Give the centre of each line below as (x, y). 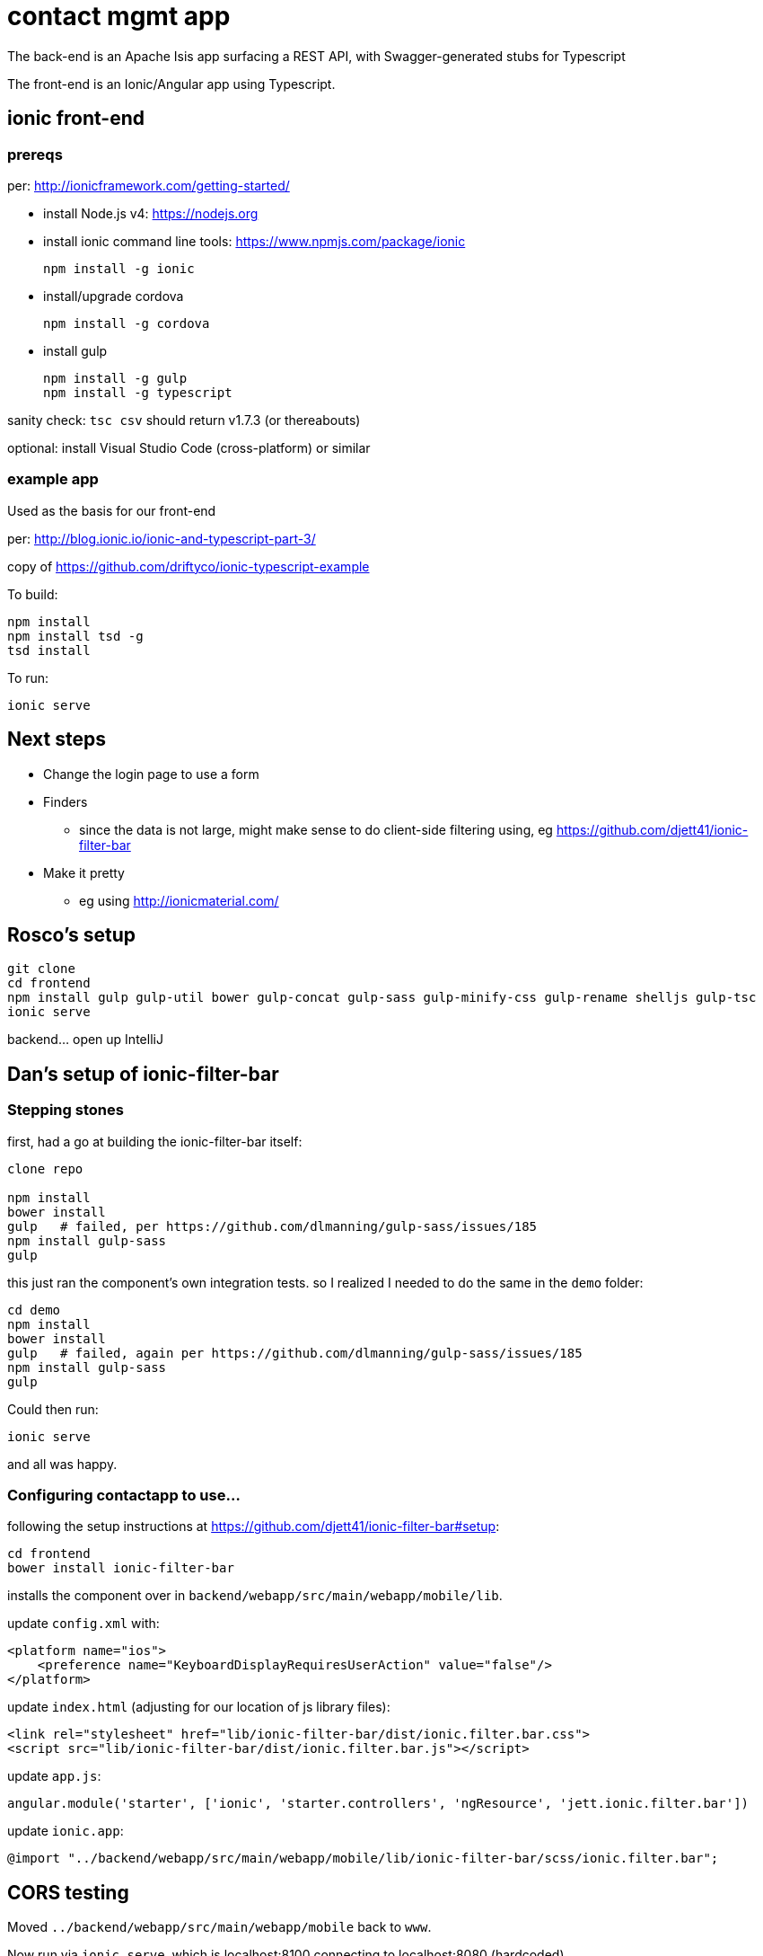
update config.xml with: (83, 1624)
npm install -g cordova (127, 323)
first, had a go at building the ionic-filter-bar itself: (155, 1141)
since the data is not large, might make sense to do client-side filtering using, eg (316, 829)
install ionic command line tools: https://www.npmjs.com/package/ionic (254, 241)
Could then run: (53, 1409)
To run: (28, 677)
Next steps (57, 739)
